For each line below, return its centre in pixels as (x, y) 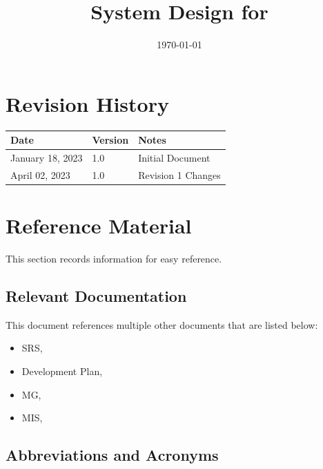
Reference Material (99, 226)
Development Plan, (62, 371)
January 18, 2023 (47, 157)
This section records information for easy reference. (114, 259)
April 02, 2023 (40, 174)
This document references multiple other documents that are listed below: (162, 324)
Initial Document (174, 157)
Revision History (87, 103)
